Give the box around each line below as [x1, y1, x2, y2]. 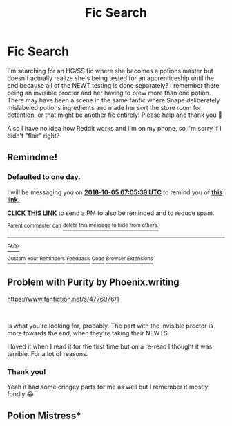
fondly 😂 [7, 390, 35, 398]
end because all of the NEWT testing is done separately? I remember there [7, 81, 220, 89]
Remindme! [7, 151, 57, 163]
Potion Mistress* [7, 410, 81, 422]
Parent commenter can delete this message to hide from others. [7, 222, 159, 229]
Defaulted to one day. [7, 172, 81, 182]
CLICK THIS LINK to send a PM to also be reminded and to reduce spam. [7, 209, 215, 217]
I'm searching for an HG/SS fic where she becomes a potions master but [7, 66, 214, 75]
